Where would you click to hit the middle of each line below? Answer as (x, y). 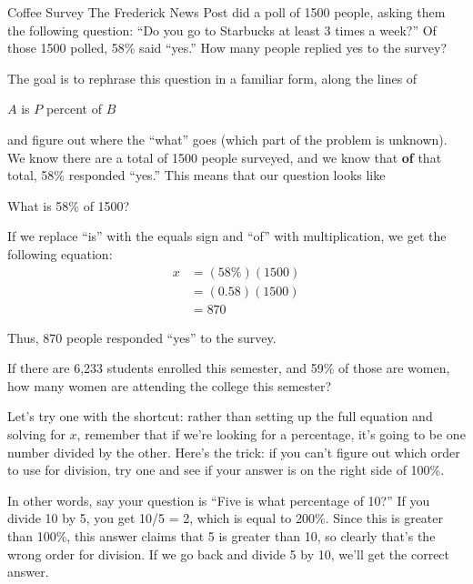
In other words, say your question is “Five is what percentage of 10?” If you (219, 500)
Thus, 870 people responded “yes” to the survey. (142, 337)
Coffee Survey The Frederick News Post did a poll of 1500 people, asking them (226, 12)
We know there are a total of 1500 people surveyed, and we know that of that (225, 157)
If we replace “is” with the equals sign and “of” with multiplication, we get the (227, 236)
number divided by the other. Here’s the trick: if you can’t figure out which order (234, 452)
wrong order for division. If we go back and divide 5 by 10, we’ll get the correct (229, 554)
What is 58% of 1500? (69, 205)
